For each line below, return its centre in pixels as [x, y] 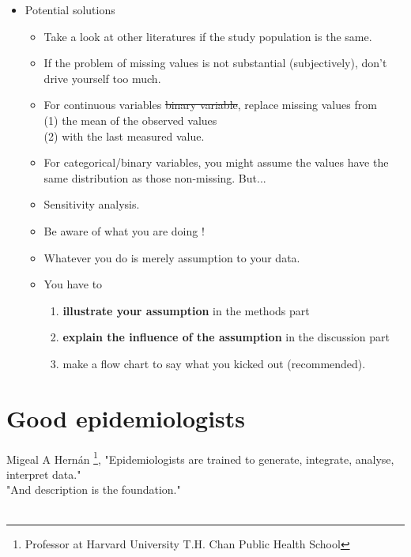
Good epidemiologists [126, 418]
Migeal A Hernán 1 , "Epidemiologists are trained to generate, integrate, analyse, [200, 457]
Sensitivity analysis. [92, 204]
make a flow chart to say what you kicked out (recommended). [214, 363]
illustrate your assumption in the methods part [186, 310]
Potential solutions [70, 9]
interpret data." [44, 474]
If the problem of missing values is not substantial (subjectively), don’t [215, 63]
